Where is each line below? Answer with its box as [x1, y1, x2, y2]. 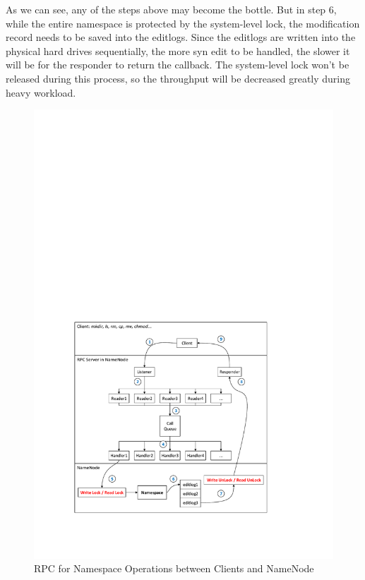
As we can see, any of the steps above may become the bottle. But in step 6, [6, 2, 337, 16]
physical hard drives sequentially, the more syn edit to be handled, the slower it [6, 43, 350, 58]
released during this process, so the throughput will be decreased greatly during [6, 71, 351, 85]
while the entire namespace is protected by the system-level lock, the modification [6, 16, 360, 30]
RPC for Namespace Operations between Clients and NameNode [34, 561, 314, 576]
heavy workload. [6, 85, 76, 99]
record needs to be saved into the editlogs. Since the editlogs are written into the [6, 30, 356, 44]
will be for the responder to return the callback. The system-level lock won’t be [6, 57, 349, 72]
